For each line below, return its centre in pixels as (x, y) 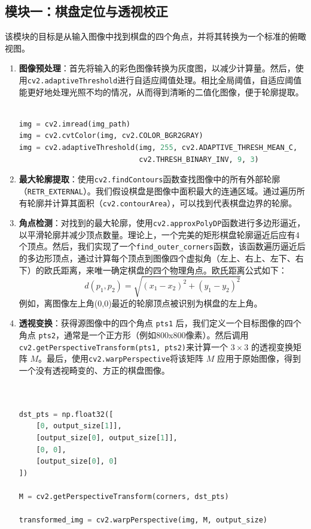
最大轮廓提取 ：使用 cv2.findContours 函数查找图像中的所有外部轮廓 (150, 179)
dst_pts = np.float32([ (66, 414)
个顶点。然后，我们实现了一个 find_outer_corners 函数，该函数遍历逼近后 (162, 246)
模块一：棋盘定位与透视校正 (86, 11)
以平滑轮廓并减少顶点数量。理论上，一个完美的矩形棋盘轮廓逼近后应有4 (159, 234)
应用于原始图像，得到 (259, 358)
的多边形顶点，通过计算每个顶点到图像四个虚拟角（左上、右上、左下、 (157, 258)
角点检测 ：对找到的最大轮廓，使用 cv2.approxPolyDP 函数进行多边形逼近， (162, 223)
